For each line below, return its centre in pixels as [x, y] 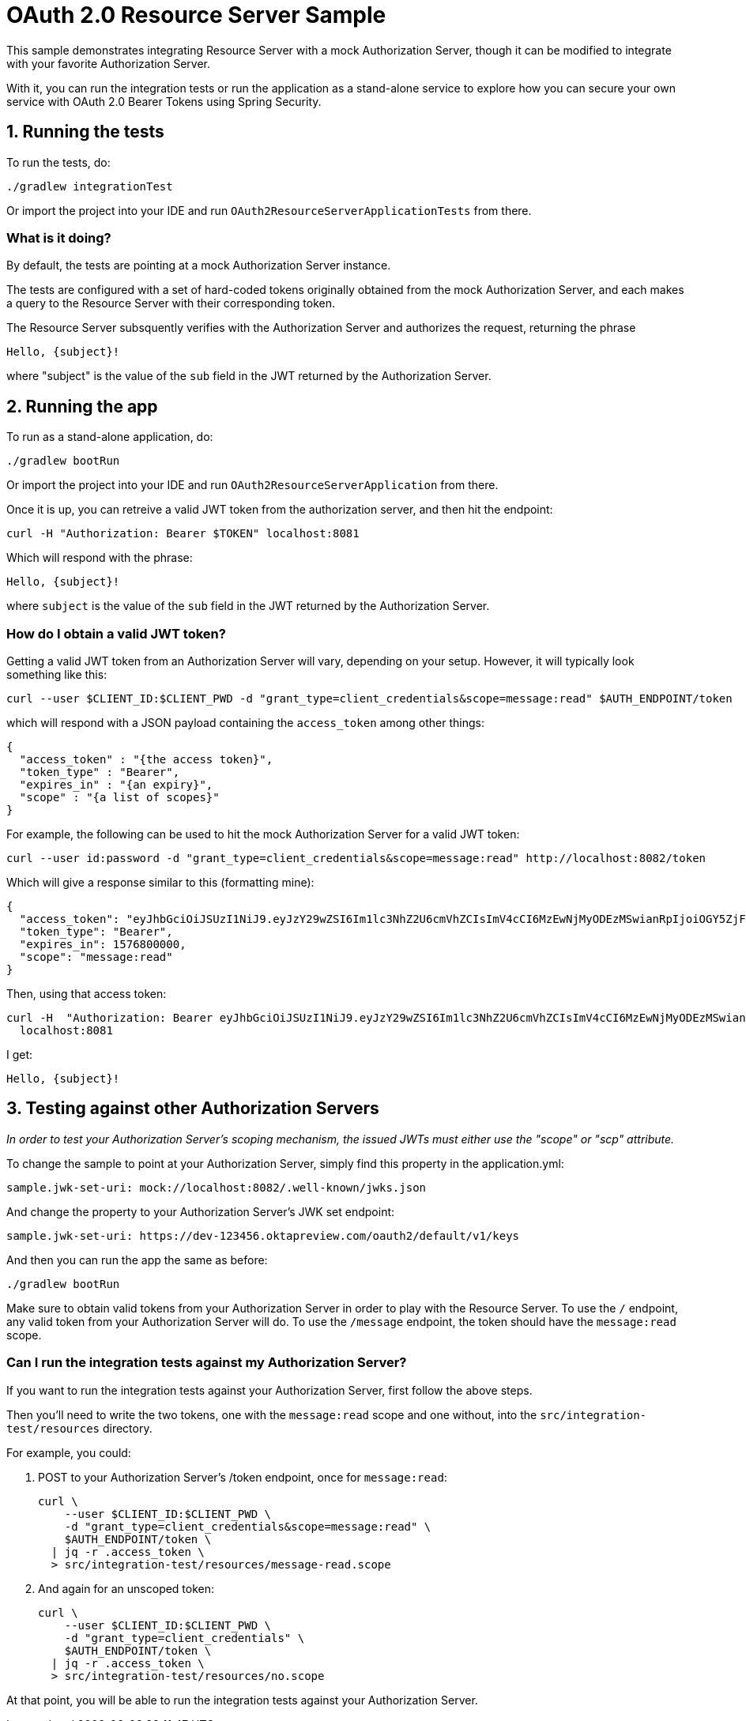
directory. [127, 1428]
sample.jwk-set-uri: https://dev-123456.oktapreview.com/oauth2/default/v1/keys [263, 1235]
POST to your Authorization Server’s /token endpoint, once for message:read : [243, 1477]
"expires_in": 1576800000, [103, 944]
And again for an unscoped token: [126, 1588]
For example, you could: [69, 1452]
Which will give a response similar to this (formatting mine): [160, 882]
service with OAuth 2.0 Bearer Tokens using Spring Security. [164, 101]
